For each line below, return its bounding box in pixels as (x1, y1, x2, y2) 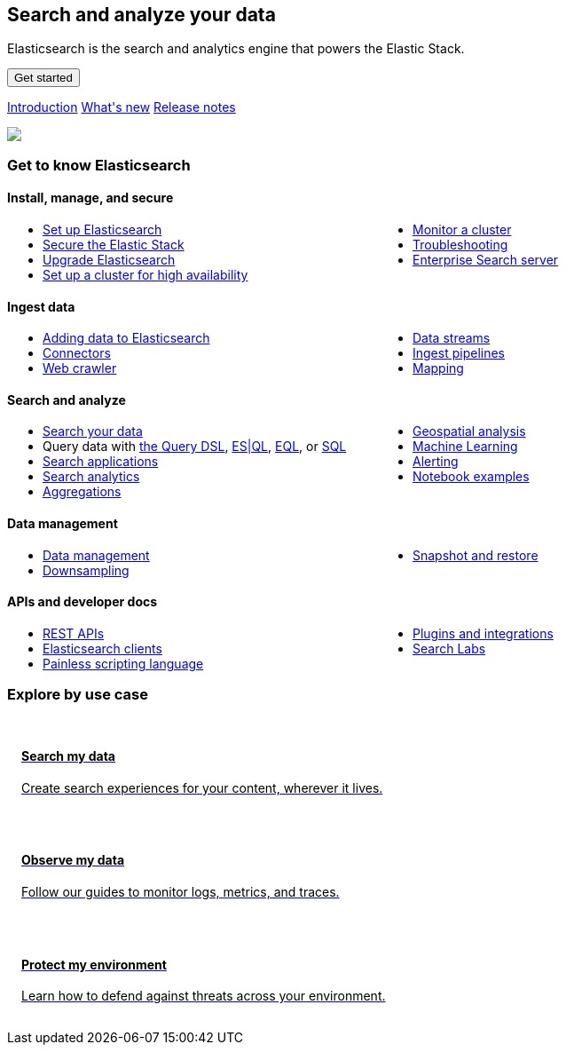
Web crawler (43, 360, 117, 376)
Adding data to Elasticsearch (43, 330, 210, 346)
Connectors (43, 345, 111, 361)
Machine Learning (413, 439, 518, 455)
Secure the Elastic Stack (43, 237, 185, 253)
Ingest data (7, 298, 75, 314)
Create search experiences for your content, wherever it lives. (21, 779, 383, 795)
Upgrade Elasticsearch (43, 252, 176, 268)
